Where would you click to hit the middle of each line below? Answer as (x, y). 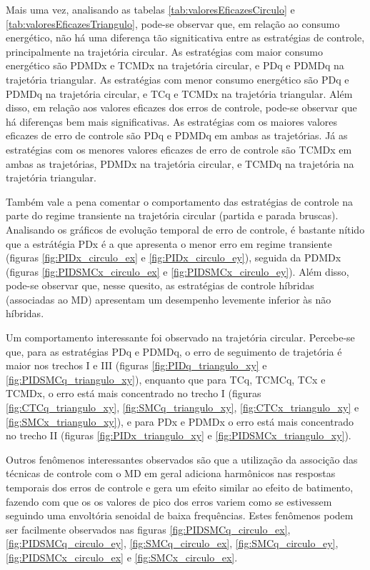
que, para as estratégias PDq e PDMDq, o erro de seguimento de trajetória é (174, 351)
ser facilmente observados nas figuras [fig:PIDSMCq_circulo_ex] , (148, 529)
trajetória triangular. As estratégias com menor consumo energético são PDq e (177, 79)
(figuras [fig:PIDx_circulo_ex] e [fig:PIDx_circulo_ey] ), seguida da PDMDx (174, 257)
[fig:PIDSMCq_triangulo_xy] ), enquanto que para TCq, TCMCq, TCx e (166, 379)
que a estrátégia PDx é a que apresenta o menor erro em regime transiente (169, 243)
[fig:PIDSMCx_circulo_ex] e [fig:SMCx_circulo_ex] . (122, 557)
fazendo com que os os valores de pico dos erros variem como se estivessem (169, 501)
